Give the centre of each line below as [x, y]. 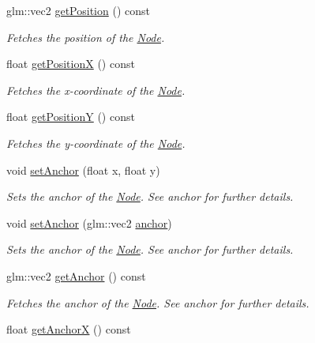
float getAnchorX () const [69, 329]
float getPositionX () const [71, 64]
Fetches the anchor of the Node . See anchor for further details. [158, 302]
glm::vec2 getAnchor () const [76, 275]
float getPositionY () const [71, 117]
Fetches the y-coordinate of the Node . [96, 143]
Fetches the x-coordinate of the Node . [96, 90]
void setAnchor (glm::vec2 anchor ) [89, 222]
